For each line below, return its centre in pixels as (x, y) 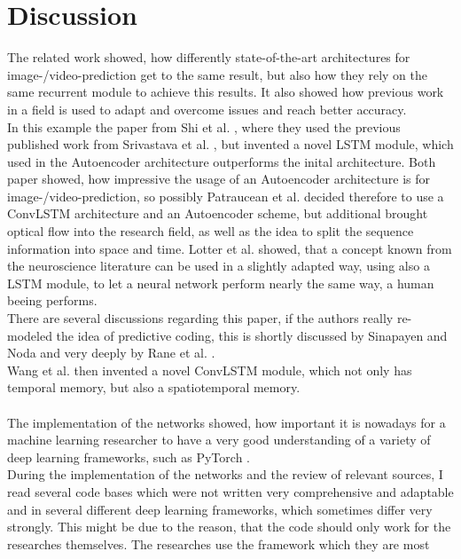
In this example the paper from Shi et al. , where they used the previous (204, 126)
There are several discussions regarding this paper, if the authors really (200, 318)
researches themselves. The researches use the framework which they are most (219, 543)
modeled (30, 335)
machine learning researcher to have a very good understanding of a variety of (219, 440)
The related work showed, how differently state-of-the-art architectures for (209, 57)
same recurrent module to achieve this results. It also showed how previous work (226, 92)
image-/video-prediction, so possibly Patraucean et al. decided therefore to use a (226, 196)
